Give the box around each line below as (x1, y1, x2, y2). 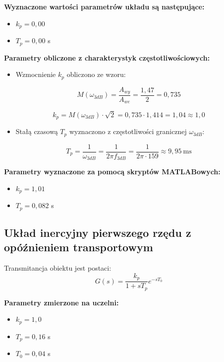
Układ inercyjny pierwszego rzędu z (4, 224, 191, 240)
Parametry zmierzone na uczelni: (4, 297, 119, 307)
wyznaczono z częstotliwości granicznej (69, 126, 187, 137)
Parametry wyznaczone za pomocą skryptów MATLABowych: (4, 166, 221, 177)
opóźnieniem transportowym (4, 239, 153, 255)
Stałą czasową (15, 126, 58, 137)
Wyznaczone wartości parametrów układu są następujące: (4, 1, 205, 11)
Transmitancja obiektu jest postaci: (4, 263, 112, 273)
